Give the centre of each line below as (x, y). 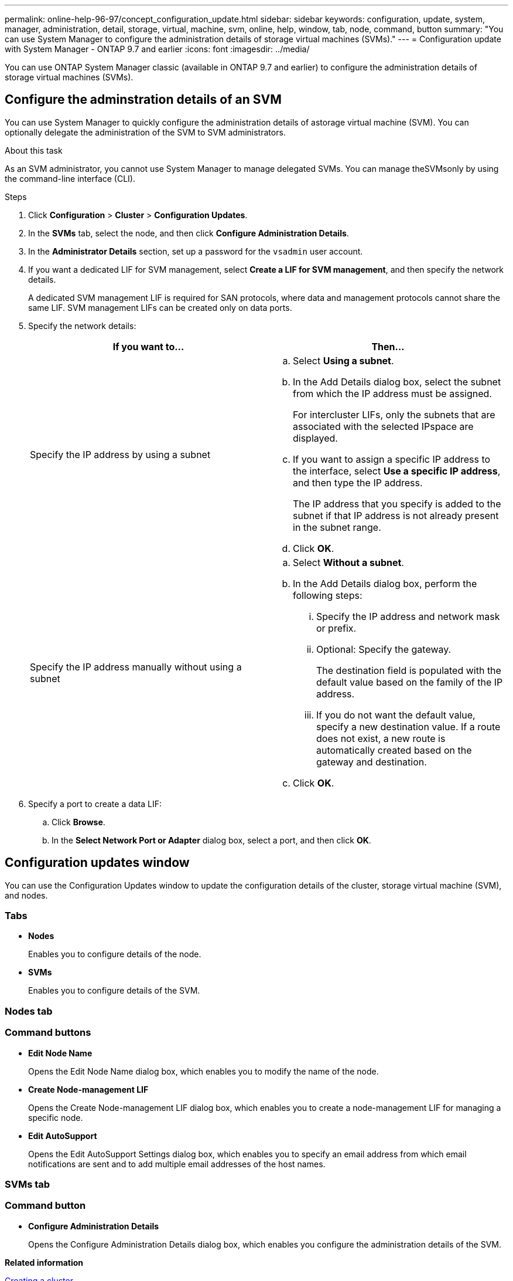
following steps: (328, 595)
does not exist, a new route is (381, 738)
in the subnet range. (337, 527)
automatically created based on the (394, 750)
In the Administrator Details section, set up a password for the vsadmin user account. (196, 251)
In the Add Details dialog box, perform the (385, 583)
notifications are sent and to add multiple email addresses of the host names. (177, 1164)
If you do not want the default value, (396, 715)
